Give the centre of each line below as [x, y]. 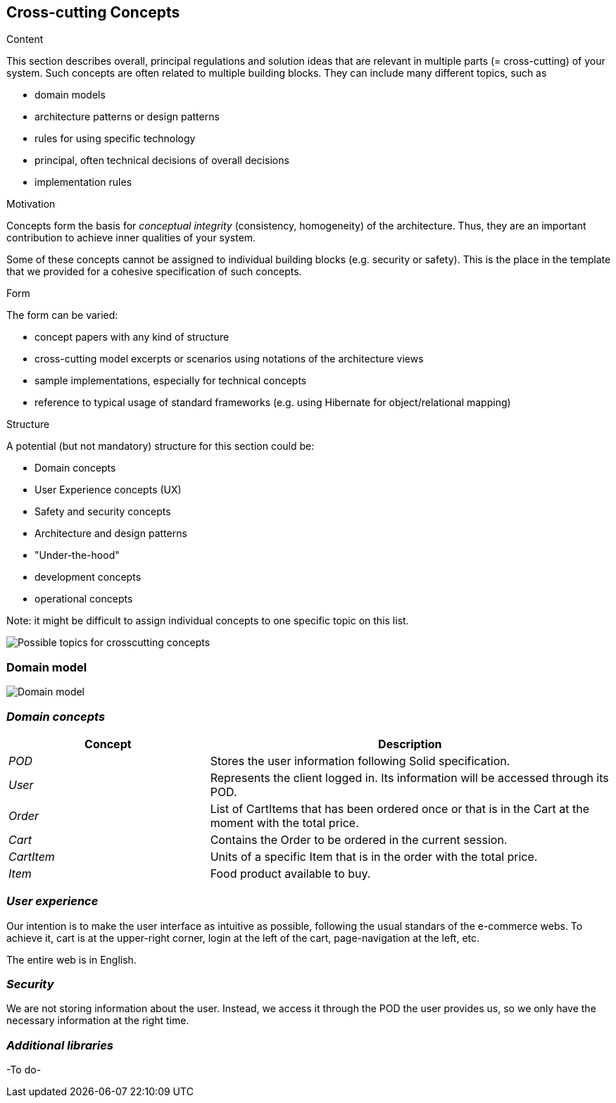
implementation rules [83, 182]
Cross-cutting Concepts [93, 12]
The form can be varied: [62, 315]
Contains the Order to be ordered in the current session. [359, 839]
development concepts [88, 577]
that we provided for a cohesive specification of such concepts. [154, 272]
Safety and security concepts [103, 512]
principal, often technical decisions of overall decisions [162, 160]
